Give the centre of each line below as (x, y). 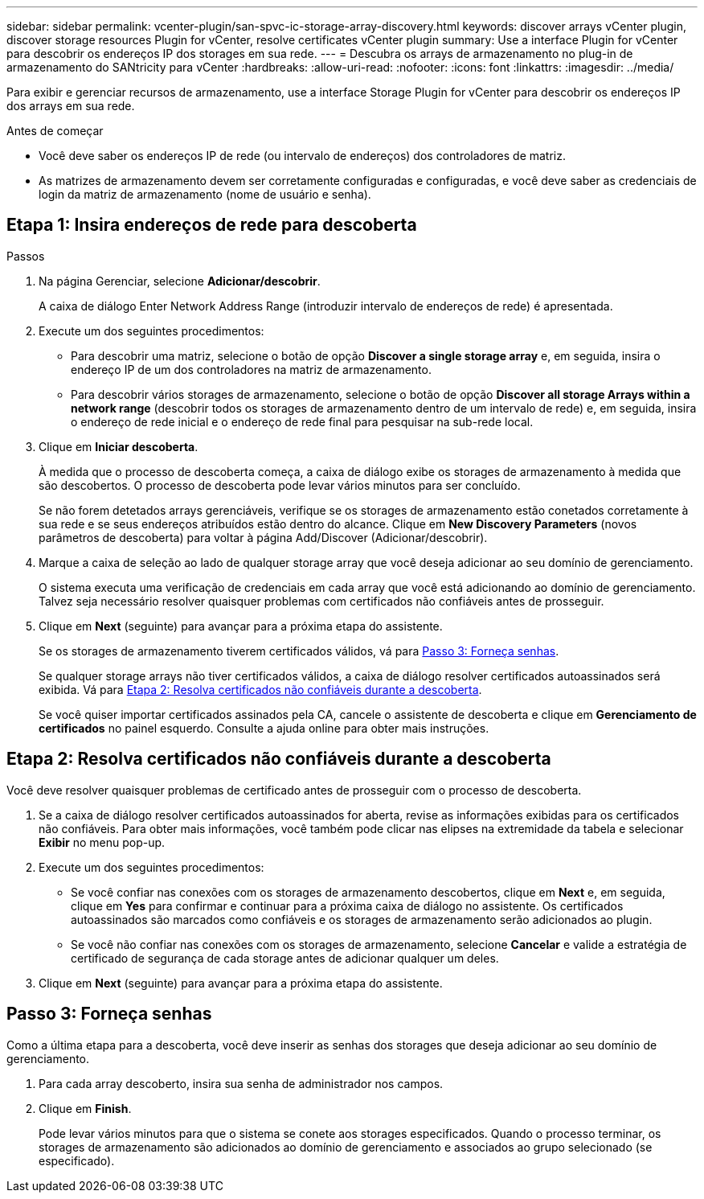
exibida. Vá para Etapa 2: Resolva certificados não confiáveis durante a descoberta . (260, 689)
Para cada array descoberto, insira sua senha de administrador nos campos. (241, 1083)
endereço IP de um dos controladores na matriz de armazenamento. (251, 369)
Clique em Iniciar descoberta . (119, 446)
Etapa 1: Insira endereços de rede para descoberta (212, 225)
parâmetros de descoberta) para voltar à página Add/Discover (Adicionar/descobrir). (263, 537)
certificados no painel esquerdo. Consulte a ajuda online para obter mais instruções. (264, 728)
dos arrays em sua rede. (71, 106)
